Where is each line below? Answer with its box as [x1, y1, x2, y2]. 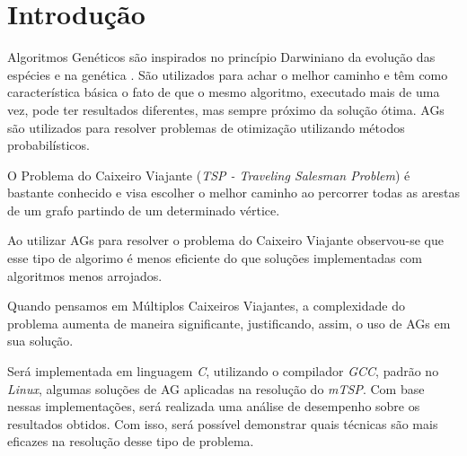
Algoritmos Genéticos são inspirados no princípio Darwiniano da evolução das [7, 48, 436, 66]
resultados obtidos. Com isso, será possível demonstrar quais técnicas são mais [7, 414, 438, 433]
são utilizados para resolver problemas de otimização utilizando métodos [7, 118, 405, 136]
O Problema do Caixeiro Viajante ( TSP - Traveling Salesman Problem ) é [7, 165, 410, 184]
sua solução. [7, 331, 74, 350]
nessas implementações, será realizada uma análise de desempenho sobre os [7, 397, 420, 416]
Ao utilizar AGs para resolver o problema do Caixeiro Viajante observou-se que [7, 231, 444, 250]
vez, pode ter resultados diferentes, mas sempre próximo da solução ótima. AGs [7, 100, 445, 118]
